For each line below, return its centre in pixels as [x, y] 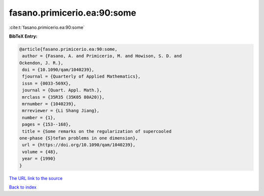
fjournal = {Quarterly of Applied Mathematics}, [81, 76]
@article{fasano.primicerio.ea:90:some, [68, 49]
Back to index [23, 187]
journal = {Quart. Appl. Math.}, [62, 90]
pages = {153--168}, [47, 124]
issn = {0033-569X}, [47, 83]
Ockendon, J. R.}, [41, 63]
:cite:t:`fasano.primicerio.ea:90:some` [47, 27]
